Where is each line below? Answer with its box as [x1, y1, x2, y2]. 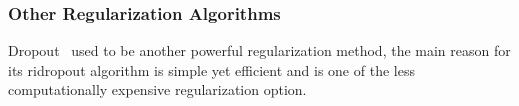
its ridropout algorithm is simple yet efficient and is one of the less [8, 59, 415, 80]
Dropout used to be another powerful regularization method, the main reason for [8, 40, 511, 61]
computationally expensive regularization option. [8, 79, 307, 100]
